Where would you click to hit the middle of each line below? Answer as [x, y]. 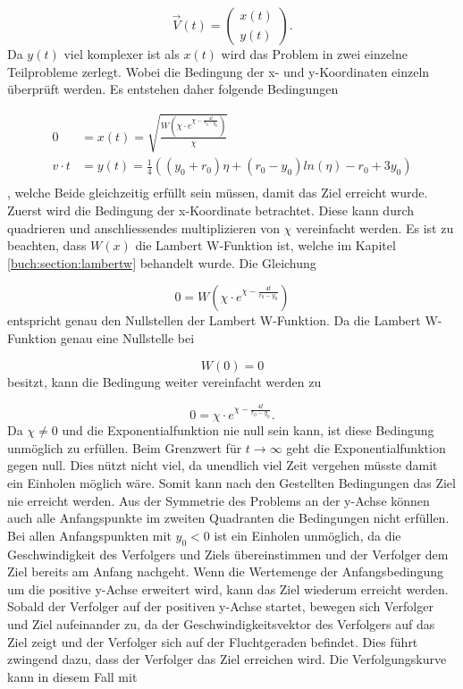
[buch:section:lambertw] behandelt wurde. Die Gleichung [162, 262]
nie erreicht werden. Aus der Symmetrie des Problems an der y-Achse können [219, 500]
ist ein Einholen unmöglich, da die [307, 535]
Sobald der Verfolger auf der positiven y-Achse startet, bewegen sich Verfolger [220, 606]
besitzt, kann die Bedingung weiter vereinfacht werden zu [164, 381]
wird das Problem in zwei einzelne [314, 54]
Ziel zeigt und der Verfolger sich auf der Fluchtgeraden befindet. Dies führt [213, 641]
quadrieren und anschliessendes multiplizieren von [143, 227]
